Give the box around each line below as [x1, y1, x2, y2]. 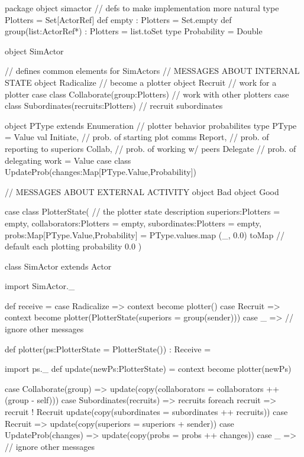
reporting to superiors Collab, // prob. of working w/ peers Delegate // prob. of [5, 142, 296, 154]
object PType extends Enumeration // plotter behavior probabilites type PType [5, 119, 297, 131]
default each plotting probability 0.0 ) [5, 240, 142, 252]
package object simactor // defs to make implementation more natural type [5, 2, 279, 14]
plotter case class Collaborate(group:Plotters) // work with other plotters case [5, 87, 289, 100]
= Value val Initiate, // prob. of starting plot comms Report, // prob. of [5, 131, 269, 143]
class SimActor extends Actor [5, 260, 112, 272]
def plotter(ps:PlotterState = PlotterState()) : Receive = [5, 342, 211, 355]
